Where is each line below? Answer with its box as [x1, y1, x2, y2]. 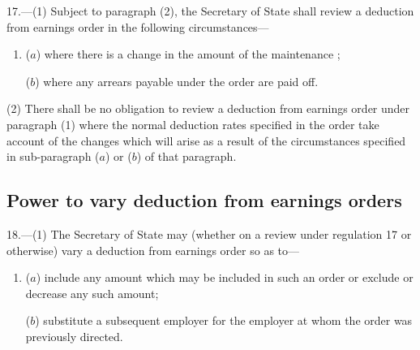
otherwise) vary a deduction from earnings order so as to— [6, 241, 300, 258]
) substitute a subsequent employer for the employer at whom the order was [35, 312, 413, 329]
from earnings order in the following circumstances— [6, 18, 269, 35]
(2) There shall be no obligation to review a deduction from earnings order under [6, 100, 410, 117]
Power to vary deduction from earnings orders [6, 188, 402, 213]
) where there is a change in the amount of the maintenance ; [36, 45, 341, 63]
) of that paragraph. [136, 148, 237, 165]
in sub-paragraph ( [6, 148, 100, 165]
